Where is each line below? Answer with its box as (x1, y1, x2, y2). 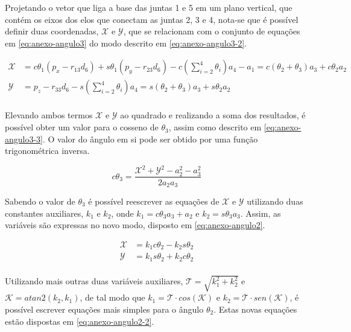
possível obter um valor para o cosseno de (5, 121, 159, 133)
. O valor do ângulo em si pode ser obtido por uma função (43, 132, 258, 145)
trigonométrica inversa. (5, 144, 90, 157)
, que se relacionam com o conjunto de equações (123, 25, 300, 37)
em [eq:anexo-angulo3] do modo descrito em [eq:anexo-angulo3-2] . (5, 36, 247, 49)
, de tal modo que (80, 291, 145, 304)
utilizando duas (247, 194, 303, 207)
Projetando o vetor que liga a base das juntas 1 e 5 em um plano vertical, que (5, 1, 292, 13)
